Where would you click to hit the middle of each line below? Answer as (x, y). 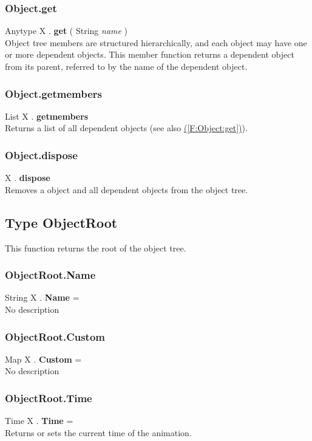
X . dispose (28, 178)
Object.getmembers (53, 93)
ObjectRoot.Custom (55, 336)
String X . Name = (42, 297)
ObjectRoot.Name (50, 275)
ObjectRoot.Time (49, 398)
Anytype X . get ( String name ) (66, 31)
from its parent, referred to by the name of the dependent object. (126, 66)
